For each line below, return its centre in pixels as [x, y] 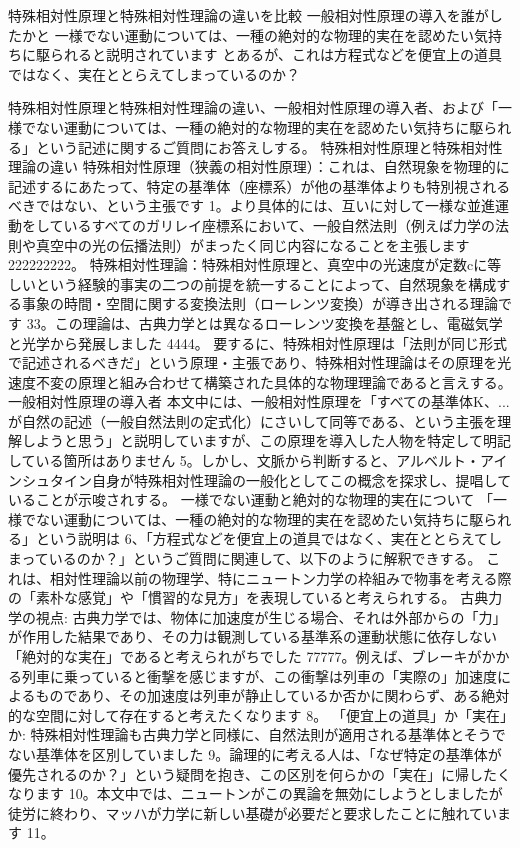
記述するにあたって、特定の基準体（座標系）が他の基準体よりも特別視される [259, 185]
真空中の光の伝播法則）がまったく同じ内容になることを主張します [252, 244]
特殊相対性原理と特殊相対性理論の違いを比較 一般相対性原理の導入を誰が [248, 15]
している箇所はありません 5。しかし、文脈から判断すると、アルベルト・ [244, 460]
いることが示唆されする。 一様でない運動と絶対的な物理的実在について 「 [250, 499]
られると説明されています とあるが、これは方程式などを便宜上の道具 [275, 54]
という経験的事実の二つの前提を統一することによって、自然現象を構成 [266, 283]
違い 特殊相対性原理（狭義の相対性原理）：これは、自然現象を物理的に [279, 166]
